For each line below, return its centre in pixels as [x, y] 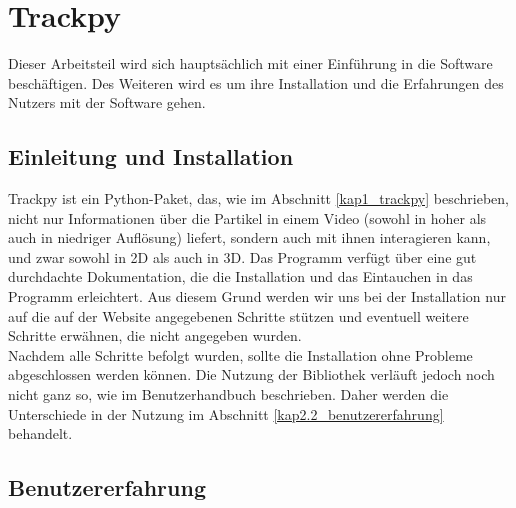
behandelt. [40, 433]
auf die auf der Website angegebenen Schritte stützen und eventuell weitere [238, 315]
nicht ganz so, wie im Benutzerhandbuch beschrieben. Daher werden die [228, 394]
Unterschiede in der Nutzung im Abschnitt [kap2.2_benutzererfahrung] [226, 413]
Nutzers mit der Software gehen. [107, 102]
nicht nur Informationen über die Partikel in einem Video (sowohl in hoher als [247, 217]
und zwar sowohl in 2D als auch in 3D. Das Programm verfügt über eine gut [242, 256]
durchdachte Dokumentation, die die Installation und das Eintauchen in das [240, 276]
